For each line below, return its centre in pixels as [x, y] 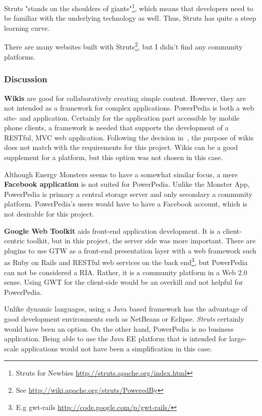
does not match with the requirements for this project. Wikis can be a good [121, 147]
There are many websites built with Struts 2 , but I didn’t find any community [123, 46]
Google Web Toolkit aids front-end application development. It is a [112, 230]
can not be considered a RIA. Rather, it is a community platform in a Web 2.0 [126, 272]
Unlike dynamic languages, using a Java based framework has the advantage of [126, 309]
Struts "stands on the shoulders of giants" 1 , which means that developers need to [129, 7]
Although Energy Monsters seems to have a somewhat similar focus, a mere [121, 174]
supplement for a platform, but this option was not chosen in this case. [114, 157]
